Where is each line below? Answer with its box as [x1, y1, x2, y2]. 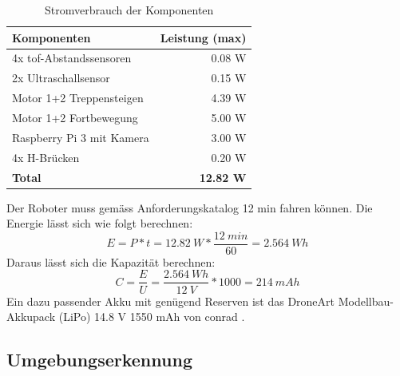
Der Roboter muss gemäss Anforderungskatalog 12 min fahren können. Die [6, 199, 373, 216]
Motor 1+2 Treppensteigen [12, 89, 144, 106]
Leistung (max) [160, 29, 247, 46]
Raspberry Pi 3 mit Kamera [12, 129, 149, 145]
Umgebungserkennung [6, 347, 192, 372]
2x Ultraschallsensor [12, 69, 110, 86]
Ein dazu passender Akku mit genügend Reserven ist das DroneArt [6, 292, 335, 309]
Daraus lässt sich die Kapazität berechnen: [6, 253, 216, 270]
